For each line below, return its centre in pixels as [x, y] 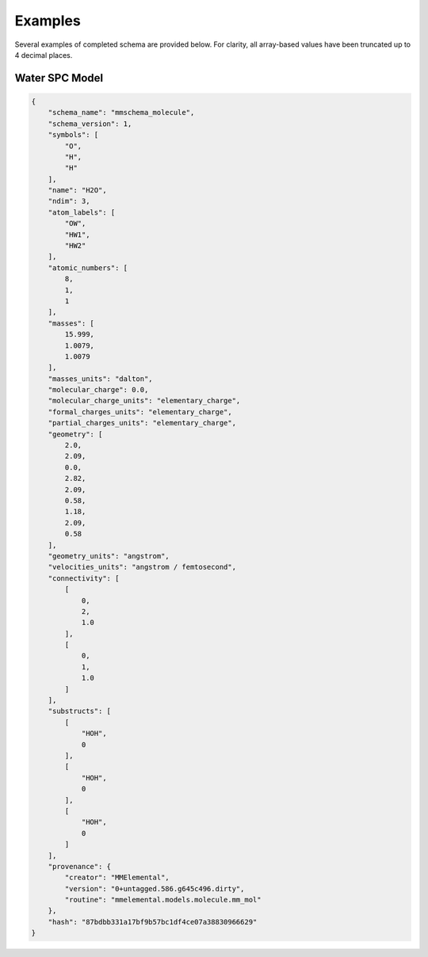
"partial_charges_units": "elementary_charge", [142, 423]
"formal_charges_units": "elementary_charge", [140, 412]
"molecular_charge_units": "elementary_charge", [144, 401]
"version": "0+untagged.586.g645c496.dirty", [155, 888]
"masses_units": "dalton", [101, 379]
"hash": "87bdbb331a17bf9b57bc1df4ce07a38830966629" [153, 922]
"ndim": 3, [69, 201]
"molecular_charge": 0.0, [98, 390]
